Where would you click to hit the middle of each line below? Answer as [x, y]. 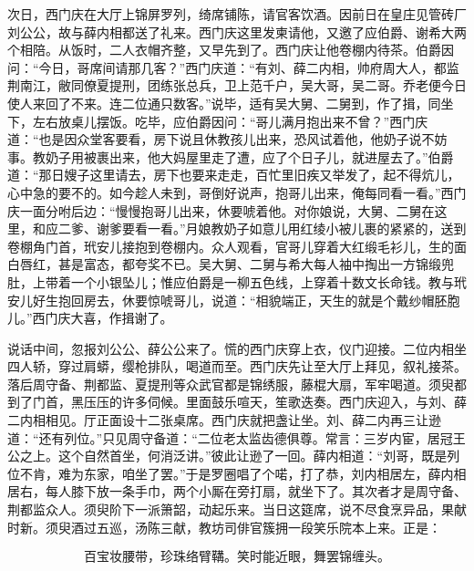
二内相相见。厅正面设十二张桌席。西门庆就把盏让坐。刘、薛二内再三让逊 [224, 420]
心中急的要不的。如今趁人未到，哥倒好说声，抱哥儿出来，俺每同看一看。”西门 [237, 192]
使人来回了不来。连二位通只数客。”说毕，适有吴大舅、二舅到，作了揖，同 [224, 103]
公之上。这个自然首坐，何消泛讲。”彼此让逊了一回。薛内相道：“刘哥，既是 [227, 456]
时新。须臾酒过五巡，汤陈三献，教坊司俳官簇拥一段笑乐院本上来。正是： [224, 527]
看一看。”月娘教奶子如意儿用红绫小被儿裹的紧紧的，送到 [300, 228]
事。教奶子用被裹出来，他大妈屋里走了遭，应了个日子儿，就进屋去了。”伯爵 [231, 156]
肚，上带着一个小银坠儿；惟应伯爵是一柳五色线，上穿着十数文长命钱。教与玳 [237, 281]
